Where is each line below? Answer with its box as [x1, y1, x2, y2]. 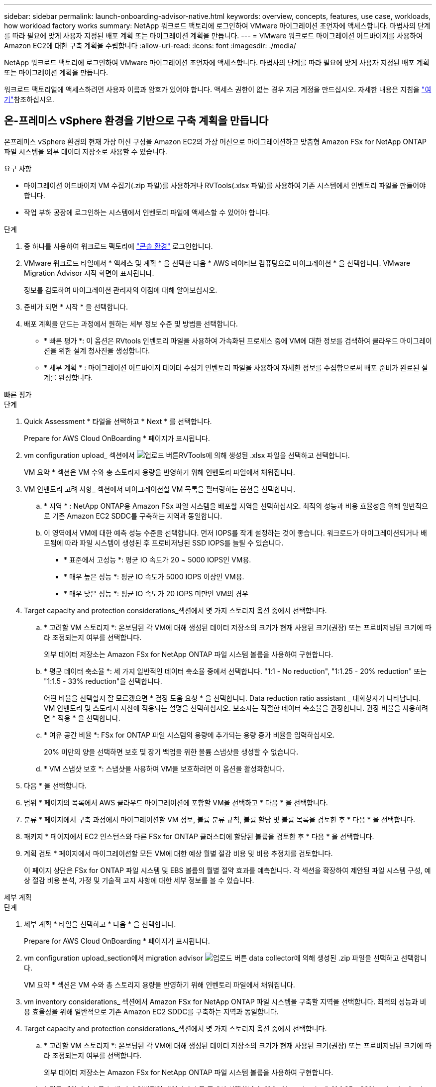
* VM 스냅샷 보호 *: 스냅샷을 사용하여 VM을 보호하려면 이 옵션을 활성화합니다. [44, 764, 285, 773]
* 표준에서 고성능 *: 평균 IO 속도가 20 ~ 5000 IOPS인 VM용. [64, 555, 251, 564]
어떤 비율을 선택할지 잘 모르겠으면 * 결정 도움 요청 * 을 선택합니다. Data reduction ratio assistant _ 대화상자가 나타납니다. [44, 693, 421, 702]
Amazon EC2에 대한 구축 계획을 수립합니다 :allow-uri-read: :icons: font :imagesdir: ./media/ [4, 41, 296, 50]
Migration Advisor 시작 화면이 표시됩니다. [24, 268, 154, 277]
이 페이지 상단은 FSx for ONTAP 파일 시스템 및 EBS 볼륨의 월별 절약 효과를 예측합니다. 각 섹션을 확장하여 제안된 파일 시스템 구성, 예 [24, 866, 431, 874]
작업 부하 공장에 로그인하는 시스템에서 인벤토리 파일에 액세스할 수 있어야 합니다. [24, 208, 270, 217]
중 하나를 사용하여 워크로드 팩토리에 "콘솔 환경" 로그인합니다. [24, 241, 213, 250]
